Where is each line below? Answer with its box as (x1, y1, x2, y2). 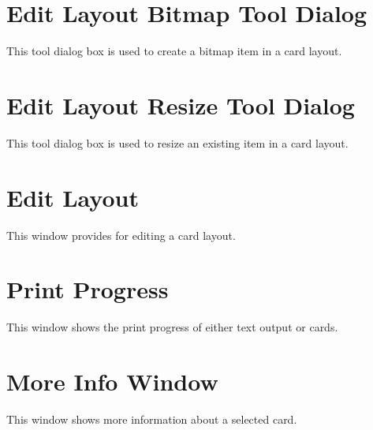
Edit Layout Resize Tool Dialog (6, 88, 355, 121)
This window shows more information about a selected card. (6, 411, 297, 427)
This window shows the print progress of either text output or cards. (6, 319, 338, 335)
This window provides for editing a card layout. (6, 226, 236, 243)
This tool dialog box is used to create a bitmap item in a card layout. (6, 43, 342, 59)
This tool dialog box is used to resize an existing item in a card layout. (6, 134, 349, 151)
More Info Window (6, 365, 218, 398)
